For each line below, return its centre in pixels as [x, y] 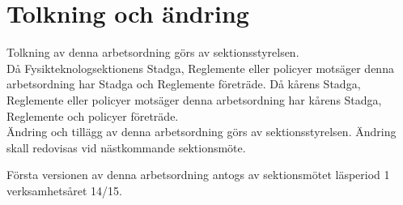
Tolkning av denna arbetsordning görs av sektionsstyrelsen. [153, 52]
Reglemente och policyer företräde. [93, 115]
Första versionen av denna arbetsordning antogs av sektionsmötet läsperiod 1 [198, 175]
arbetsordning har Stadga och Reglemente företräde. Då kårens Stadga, [184, 84]
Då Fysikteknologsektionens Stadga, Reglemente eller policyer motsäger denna [200, 68]
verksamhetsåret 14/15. [64, 190]
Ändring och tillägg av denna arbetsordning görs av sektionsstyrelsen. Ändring [201, 132]
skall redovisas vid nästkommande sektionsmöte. [126, 147]
